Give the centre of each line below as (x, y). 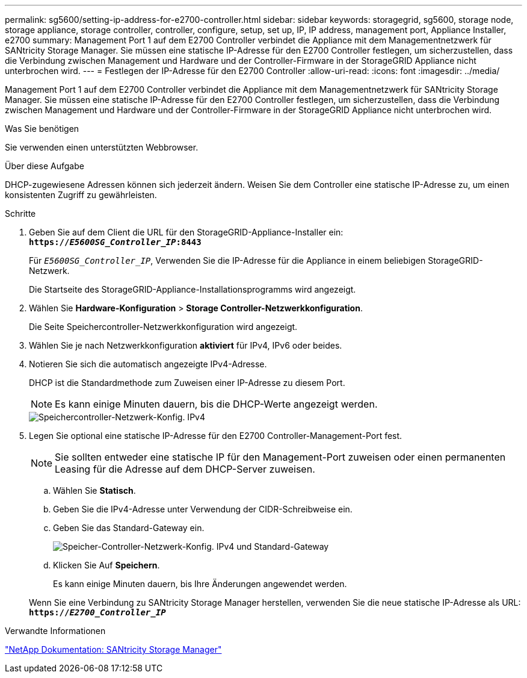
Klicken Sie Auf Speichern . (106, 565)
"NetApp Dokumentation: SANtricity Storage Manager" (113, 649)
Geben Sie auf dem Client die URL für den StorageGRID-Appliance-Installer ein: (186, 232)
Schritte (20, 213)
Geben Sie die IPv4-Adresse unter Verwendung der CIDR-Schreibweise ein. (203, 509)
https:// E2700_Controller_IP (97, 612)
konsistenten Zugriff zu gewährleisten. (81, 195)
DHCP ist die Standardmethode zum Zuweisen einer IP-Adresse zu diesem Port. (187, 383)
